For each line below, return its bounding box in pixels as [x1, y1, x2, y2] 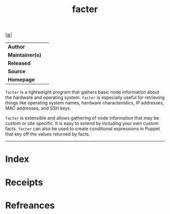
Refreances [5, 199, 55, 211]
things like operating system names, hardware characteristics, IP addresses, [5, 100, 164, 106]
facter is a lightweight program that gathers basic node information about [5, 89, 159, 95]
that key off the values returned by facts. [5, 131, 90, 137]
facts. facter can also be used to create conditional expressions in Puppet [5, 126, 160, 132]
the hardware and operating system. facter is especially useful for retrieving [5, 94, 165, 100]
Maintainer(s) [8, 51, 41, 59]
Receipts [5, 177, 43, 188]
